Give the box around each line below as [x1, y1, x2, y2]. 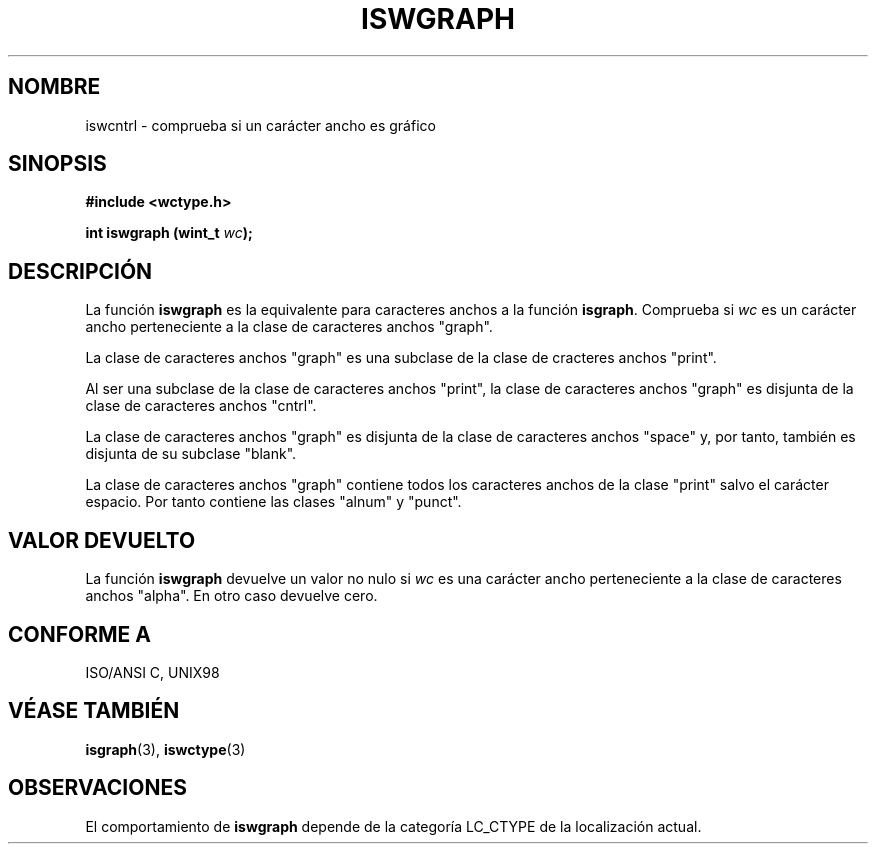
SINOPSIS [8, 151, 107, 177]
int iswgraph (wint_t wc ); [85, 224, 253, 242]
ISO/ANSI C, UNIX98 [85, 663, 220, 681]
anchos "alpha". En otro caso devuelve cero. [85, 587, 378, 605]
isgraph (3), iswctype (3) [85, 740, 246, 758]
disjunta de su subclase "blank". [85, 445, 297, 463]
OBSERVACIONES [8, 775, 187, 801]
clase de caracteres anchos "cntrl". [85, 397, 317, 415]
